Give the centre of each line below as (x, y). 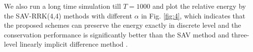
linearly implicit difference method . (73, 44)
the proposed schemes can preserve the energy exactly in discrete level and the (123, 25)
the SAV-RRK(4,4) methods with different (68, 15)
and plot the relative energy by (199, 6)
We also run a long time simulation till (63, 6)
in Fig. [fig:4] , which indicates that (193, 15)
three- (240, 34)
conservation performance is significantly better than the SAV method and (117, 34)
